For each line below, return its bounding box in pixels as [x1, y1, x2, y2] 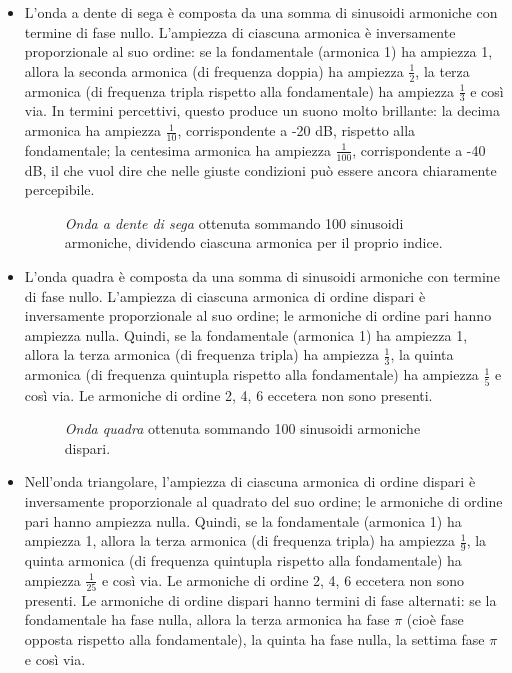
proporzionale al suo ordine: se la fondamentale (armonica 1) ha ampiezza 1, [24, 41, 493, 62]
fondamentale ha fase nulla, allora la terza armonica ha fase [24, 609, 390, 630]
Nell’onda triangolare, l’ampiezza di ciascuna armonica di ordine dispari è [24, 471, 476, 492]
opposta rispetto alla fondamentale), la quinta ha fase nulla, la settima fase [24, 629, 485, 650]
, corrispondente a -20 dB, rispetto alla [177, 120, 416, 141]
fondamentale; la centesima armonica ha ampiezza [24, 139, 331, 160]
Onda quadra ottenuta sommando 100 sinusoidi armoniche [64, 418, 421, 439]
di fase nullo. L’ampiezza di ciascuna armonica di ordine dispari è [24, 285, 426, 306]
